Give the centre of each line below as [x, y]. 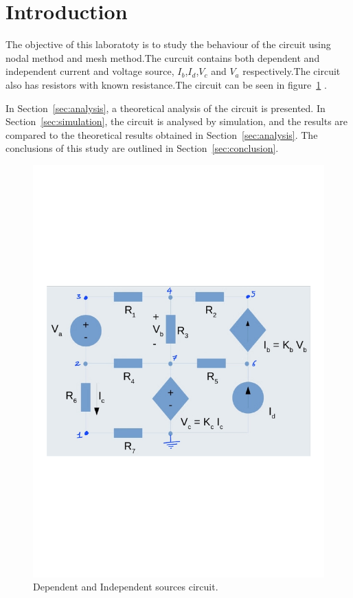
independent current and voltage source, [90, 71]
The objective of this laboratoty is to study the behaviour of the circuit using [168, 44]
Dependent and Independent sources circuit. [126, 587]
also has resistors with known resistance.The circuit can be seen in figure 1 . [166, 84]
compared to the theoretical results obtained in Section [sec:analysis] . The [162, 134]
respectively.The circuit [292, 71]
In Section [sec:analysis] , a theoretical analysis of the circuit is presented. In [166, 108]
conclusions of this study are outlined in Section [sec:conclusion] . [142, 148]
